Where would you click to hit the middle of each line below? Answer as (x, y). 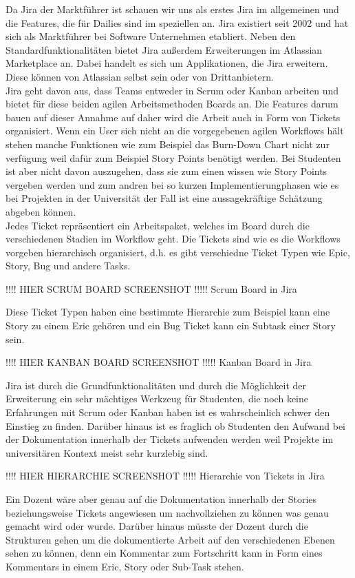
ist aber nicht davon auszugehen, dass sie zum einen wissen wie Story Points (166, 171)
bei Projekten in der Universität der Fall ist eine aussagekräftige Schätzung (164, 198)
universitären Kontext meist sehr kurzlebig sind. (107, 452)
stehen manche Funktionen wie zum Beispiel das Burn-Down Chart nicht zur (168, 144)
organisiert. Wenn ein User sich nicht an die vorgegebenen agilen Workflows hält (175, 131)
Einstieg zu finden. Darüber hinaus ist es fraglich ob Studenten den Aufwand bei (175, 425)
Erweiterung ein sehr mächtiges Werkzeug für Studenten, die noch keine (157, 399)
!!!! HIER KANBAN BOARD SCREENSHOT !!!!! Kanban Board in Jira (159, 362)
